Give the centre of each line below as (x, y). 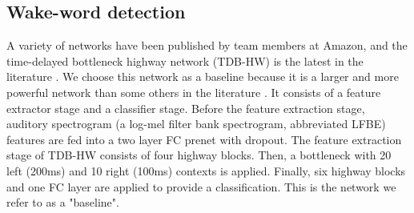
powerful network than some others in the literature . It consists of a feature (194, 92)
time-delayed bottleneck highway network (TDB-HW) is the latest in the (185, 60)
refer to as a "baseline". (63, 202)
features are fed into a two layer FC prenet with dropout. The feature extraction (204, 139)
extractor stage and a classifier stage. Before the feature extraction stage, (186, 108)
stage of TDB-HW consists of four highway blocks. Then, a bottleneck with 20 (199, 155)
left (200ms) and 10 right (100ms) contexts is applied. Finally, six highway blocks (206, 170)
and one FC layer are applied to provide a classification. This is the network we (201, 186)
